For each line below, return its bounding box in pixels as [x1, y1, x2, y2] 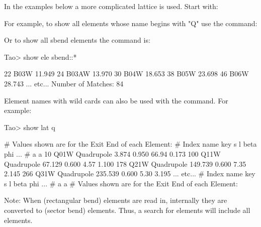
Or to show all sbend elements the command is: [4, 35, 150, 45]
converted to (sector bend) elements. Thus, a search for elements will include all [4, 204, 250, 215]
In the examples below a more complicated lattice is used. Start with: [4, 1, 218, 11]
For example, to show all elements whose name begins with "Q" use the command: [4, 18, 257, 28]
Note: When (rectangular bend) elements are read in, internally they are [4, 195, 227, 205]
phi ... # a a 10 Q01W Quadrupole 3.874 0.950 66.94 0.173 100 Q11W [4, 148, 221, 159]
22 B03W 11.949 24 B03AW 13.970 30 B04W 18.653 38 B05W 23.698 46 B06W [4, 68, 249, 79]
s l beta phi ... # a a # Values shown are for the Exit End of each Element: [4, 178, 238, 188]
